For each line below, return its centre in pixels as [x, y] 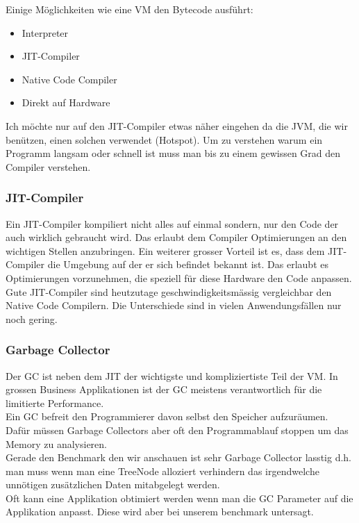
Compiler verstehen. [48, 166]
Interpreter [45, 32]
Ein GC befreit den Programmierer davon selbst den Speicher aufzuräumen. [167, 416]
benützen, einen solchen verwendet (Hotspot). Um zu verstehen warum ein [164, 139]
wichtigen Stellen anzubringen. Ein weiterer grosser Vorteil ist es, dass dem [165, 250]
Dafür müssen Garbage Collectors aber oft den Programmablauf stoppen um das [177, 430]
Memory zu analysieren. [56, 443]
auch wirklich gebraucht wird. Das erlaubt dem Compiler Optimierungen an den [176, 237]
